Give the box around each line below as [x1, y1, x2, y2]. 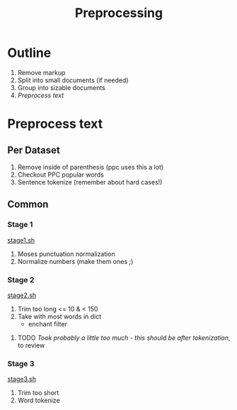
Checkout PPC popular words [17, 170, 104, 179]
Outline [7, 45, 52, 61]
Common [7, 199, 49, 211]
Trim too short [17, 389, 59, 397]
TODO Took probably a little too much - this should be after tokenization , [17, 333, 231, 342]
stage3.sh [7, 375, 37, 384]
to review [17, 340, 45, 349]
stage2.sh [7, 291, 37, 299]
